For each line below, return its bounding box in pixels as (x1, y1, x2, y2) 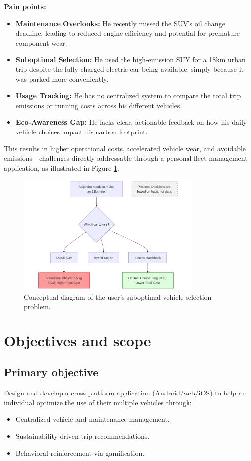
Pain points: (4, 1, 46, 11)
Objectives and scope (4, 330, 151, 350)
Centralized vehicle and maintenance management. (15, 414, 170, 424)
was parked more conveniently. (15, 73, 109, 84)
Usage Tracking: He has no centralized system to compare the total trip (15, 90, 241, 101)
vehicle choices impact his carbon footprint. (15, 126, 148, 136)
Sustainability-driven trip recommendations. (15, 431, 150, 441)
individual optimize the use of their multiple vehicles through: (4, 397, 192, 407)
